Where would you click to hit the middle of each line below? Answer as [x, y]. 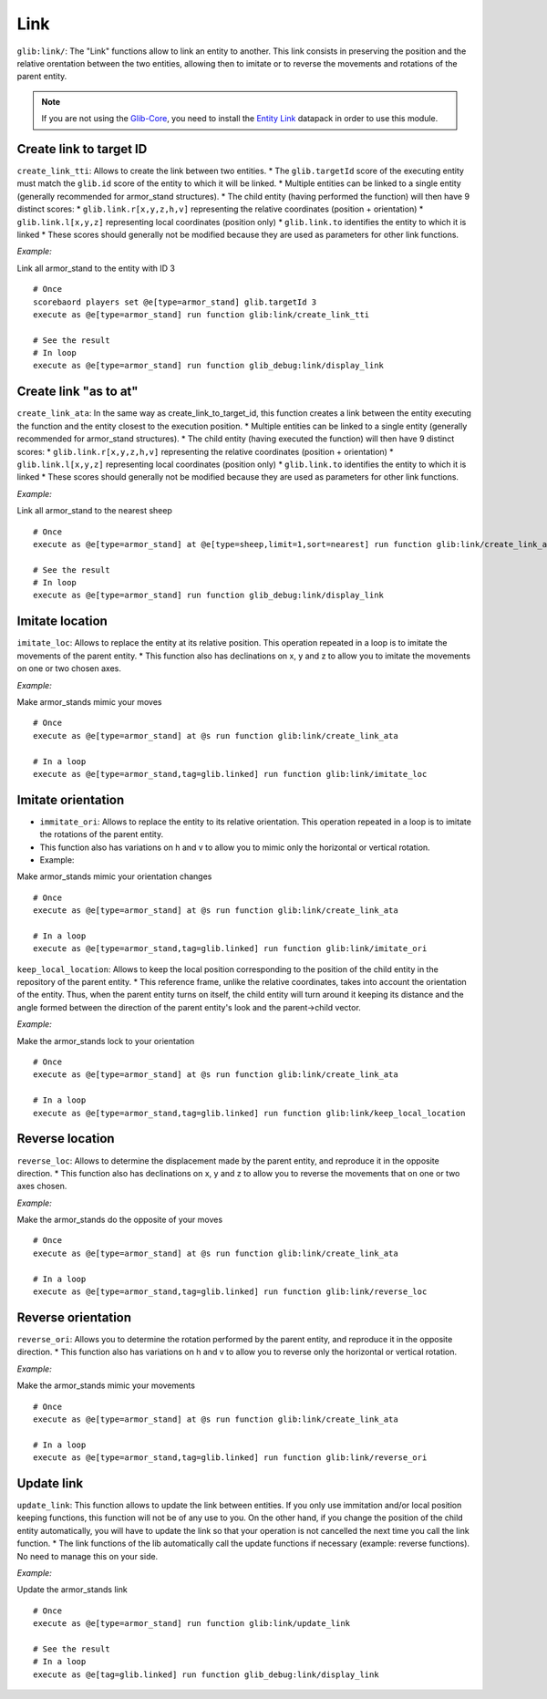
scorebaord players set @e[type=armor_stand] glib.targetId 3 [175, 302]
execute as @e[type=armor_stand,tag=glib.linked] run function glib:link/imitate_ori [230, 949]
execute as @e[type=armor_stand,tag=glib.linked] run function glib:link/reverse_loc [230, 1292]
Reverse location [66, 1139]
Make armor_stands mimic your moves [89, 701]
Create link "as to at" [77, 392]
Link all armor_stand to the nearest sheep [94, 511]
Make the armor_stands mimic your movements [106, 1385]
